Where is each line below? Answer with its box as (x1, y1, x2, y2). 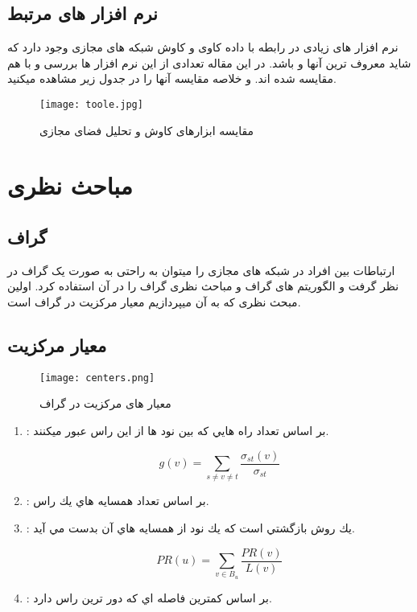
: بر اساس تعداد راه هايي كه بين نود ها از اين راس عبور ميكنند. (26, 422, 329, 439)
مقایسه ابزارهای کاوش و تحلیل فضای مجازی (39, 121, 254, 138)
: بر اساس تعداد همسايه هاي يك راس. (26, 492, 209, 509)
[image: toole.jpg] (39, 98, 143, 110)
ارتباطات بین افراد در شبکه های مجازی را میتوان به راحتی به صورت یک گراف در (7, 261, 395, 278)
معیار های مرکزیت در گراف (39, 395, 171, 412)
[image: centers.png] (39, 372, 155, 384)
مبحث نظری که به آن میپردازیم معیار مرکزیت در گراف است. (7, 294, 301, 310)
